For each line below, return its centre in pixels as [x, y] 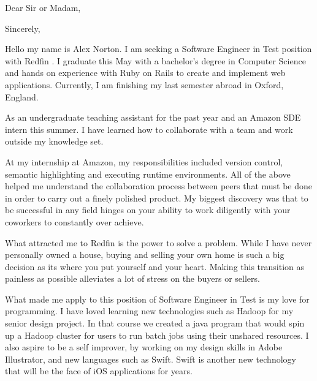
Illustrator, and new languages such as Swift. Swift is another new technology [151, 359]
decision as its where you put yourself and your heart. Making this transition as [155, 266]
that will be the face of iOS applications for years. [99, 371]
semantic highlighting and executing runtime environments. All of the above [148, 174]
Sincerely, [23, 28]
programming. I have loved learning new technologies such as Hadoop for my [149, 311]
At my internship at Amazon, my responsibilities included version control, [144, 161]
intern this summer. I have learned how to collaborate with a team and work [149, 129]
